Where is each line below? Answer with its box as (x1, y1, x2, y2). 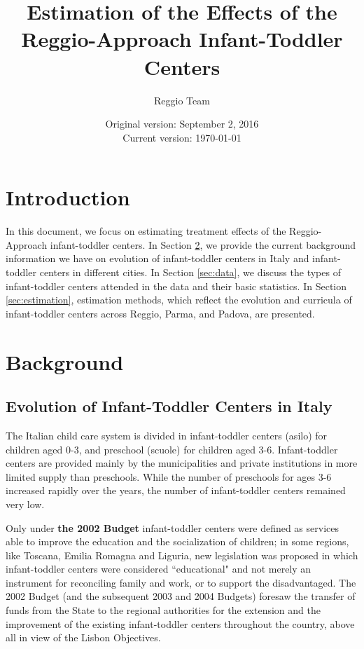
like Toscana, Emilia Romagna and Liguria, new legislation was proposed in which (6, 547, 358, 562)
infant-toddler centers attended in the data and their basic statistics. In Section (6, 278, 347, 293)
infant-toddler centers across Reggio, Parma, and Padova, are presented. (6, 306, 315, 320)
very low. (6, 496, 45, 511)
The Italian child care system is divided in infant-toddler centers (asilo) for (6, 428, 328, 442)
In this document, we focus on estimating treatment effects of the (6, 224, 286, 238)
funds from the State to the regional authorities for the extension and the (6, 603, 321, 617)
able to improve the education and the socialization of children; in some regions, (6, 534, 349, 549)
